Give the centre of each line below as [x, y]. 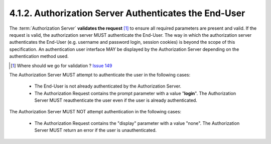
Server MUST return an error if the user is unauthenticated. [96, 130]
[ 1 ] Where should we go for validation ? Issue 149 [61, 65]
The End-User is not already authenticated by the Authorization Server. [108, 86]
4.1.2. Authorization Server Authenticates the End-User [127, 13]
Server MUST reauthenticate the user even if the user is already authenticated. [116, 100]
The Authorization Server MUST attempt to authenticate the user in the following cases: [100, 75]
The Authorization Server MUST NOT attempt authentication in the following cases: [95, 112]
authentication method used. [39, 56]
